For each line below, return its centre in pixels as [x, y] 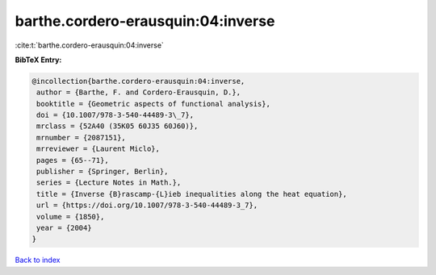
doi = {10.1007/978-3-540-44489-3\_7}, [115, 115]
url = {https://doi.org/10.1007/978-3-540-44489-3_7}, [147, 205]
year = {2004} [64, 228]
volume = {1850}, [71, 217]
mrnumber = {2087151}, [82, 137]
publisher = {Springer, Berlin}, [103, 172]
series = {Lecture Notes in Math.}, [109, 183]
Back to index [38, 260]
